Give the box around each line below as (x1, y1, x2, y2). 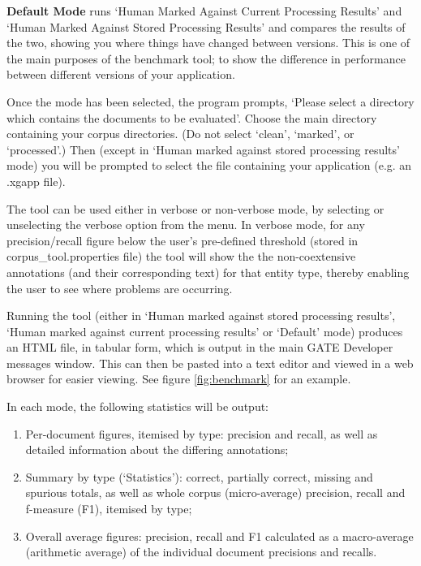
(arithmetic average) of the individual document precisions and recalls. (25, 543, 377, 560)
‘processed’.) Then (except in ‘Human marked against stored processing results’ (6, 140, 400, 158)
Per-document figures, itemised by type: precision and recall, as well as (25, 425, 378, 442)
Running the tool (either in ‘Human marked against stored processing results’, (6, 307, 396, 324)
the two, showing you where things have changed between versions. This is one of (6, 34, 410, 51)
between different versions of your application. (6, 66, 235, 83)
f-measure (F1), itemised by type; (25, 500, 192, 517)
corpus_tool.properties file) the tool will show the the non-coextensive (6, 248, 356, 265)
